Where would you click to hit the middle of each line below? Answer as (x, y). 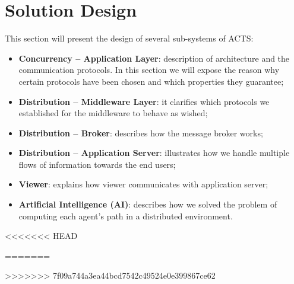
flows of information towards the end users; (97, 164)
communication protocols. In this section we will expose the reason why (149, 70)
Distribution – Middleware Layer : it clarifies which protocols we (144, 101)
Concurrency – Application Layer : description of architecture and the (154, 58)
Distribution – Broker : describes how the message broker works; (141, 133)
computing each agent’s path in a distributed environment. (126, 216)
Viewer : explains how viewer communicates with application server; (143, 184)
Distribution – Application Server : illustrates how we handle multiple (154, 153)
